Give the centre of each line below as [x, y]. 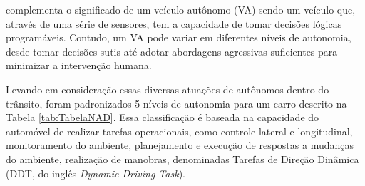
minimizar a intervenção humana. [79, 65]
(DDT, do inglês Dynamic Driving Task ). [96, 173]
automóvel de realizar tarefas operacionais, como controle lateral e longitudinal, [179, 131]
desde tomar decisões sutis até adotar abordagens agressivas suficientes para [172, 51]
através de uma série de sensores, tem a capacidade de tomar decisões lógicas [174, 23]
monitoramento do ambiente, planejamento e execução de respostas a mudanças [180, 145]
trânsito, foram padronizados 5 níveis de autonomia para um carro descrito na [176, 103]
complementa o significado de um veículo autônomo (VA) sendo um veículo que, [181, 9]
